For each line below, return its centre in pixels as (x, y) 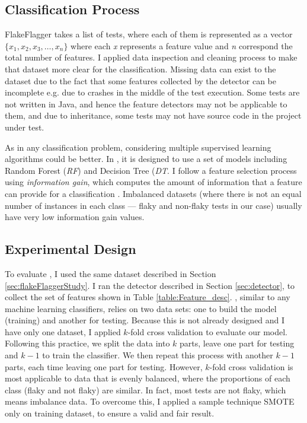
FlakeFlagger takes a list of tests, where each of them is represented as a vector (149, 34)
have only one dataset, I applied (63, 331)
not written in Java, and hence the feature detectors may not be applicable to (146, 104)
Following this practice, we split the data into (87, 343)
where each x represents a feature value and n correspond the (182, 45)
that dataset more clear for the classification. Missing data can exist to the (140, 69)
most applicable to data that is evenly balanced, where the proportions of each (148, 378)
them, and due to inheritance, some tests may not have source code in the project (153, 115)
